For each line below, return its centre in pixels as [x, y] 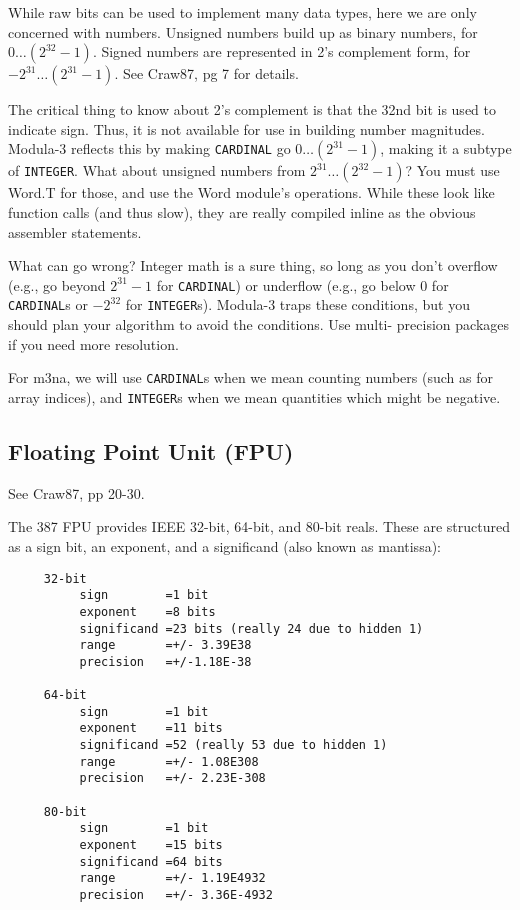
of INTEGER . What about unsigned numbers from [157, 170]
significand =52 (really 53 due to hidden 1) [233, 745]
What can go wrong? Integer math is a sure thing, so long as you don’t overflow [253, 265]
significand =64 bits [151, 861]
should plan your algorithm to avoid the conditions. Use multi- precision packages [259, 324]
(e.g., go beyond [57, 284]
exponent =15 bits [151, 845]
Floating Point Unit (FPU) [151, 450]
